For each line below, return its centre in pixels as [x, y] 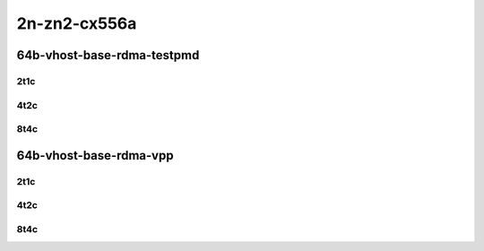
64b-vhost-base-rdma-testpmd [108, 55]
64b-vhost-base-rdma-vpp [95, 156]
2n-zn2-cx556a [77, 23]
